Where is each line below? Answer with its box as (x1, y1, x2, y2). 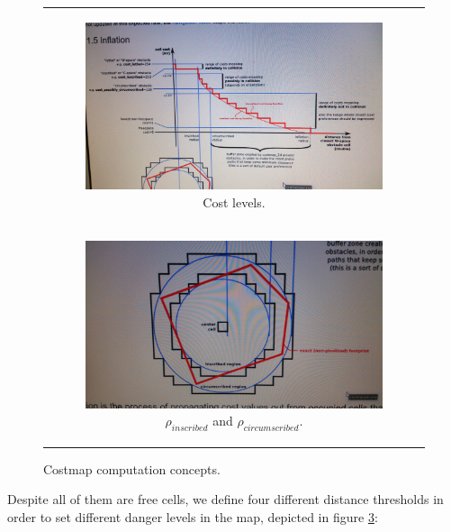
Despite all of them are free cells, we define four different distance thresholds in (7, 490, 444, 509)
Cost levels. (203, 192, 266, 211)
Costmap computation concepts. (43, 459, 221, 478)
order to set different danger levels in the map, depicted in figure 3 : (7, 507, 378, 526)
